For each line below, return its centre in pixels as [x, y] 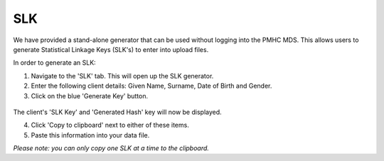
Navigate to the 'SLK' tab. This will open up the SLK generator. [122, 76]
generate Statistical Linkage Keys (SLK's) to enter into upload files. [111, 49]
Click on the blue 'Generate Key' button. [90, 95]
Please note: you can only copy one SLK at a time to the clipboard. [111, 148]
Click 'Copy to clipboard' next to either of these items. [110, 125]
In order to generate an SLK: [54, 63]
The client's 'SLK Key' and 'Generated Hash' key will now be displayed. [117, 112]
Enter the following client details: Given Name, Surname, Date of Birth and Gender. [151, 86]
